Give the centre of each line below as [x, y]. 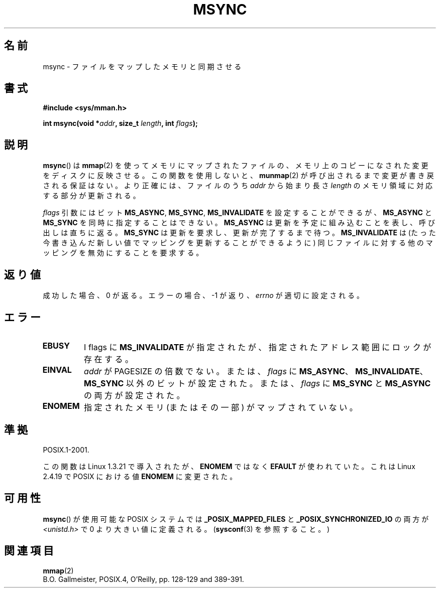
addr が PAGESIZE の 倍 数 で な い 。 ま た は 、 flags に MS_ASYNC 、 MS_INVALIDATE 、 [256, 371]
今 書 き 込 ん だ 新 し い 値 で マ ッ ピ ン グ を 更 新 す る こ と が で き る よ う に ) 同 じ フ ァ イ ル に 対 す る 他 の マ [238, 243]
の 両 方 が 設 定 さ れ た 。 [134, 395]
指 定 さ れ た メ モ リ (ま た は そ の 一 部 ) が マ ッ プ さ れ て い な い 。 [221, 407]
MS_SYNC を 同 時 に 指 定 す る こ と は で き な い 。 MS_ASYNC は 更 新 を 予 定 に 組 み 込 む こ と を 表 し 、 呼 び [239, 223]
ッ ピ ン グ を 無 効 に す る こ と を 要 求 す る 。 [123, 253]
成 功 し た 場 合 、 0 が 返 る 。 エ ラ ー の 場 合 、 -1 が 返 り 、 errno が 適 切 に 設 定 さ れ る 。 [203, 295]
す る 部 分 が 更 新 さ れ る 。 [91, 196]
